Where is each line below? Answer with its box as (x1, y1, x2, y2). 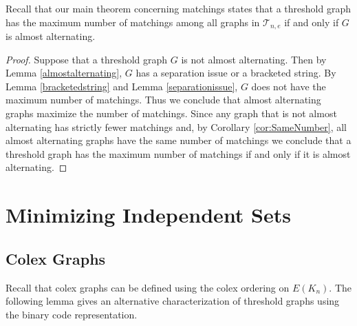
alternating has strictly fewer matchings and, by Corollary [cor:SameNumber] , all (6, 119, 347, 134)
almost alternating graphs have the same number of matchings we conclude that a (6, 133, 351, 147)
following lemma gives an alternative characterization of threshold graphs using (6, 294, 340, 308)
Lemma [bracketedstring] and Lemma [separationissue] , (6, 79, 238, 93)
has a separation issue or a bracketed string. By (136, 65, 336, 80)
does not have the (251, 79, 326, 93)
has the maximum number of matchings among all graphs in (6, 14, 260, 29)
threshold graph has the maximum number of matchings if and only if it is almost (6, 146, 351, 161)
